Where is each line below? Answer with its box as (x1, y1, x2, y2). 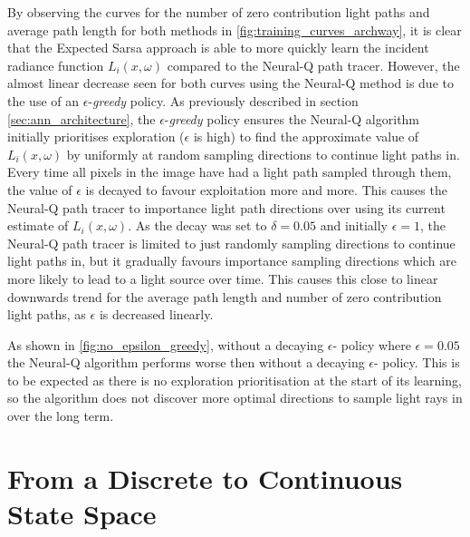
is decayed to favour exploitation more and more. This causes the (85, 180, 447, 199)
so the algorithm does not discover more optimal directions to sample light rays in (7, 388, 463, 407)
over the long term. (7, 406, 114, 425)
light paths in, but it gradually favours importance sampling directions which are (7, 251, 457, 270)
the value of (7, 180, 72, 199)
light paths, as (7, 305, 86, 324)
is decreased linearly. (99, 305, 214, 324)
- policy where (332, 335, 411, 354)
